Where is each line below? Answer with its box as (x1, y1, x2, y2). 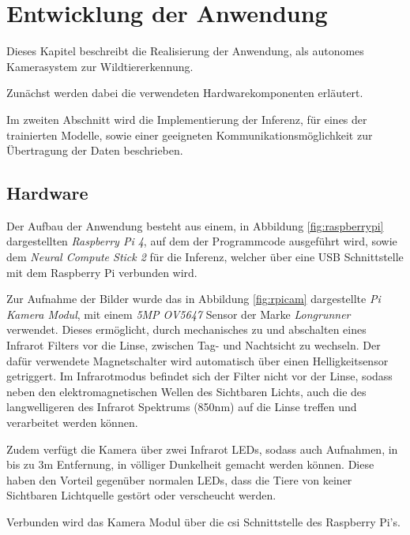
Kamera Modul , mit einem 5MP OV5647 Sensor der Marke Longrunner (6, 305, 351, 322)
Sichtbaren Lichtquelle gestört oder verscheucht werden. (6, 487, 276, 503)
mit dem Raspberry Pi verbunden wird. (6, 264, 197, 280)
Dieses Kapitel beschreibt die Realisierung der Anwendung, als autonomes (6, 43, 364, 59)
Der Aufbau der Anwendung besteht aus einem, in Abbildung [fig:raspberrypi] (6, 217, 384, 234)
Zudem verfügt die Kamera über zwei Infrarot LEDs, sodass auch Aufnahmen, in (6, 440, 398, 457)
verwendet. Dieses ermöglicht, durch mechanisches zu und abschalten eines (6, 321, 367, 338)
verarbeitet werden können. (6, 414, 138, 431)
